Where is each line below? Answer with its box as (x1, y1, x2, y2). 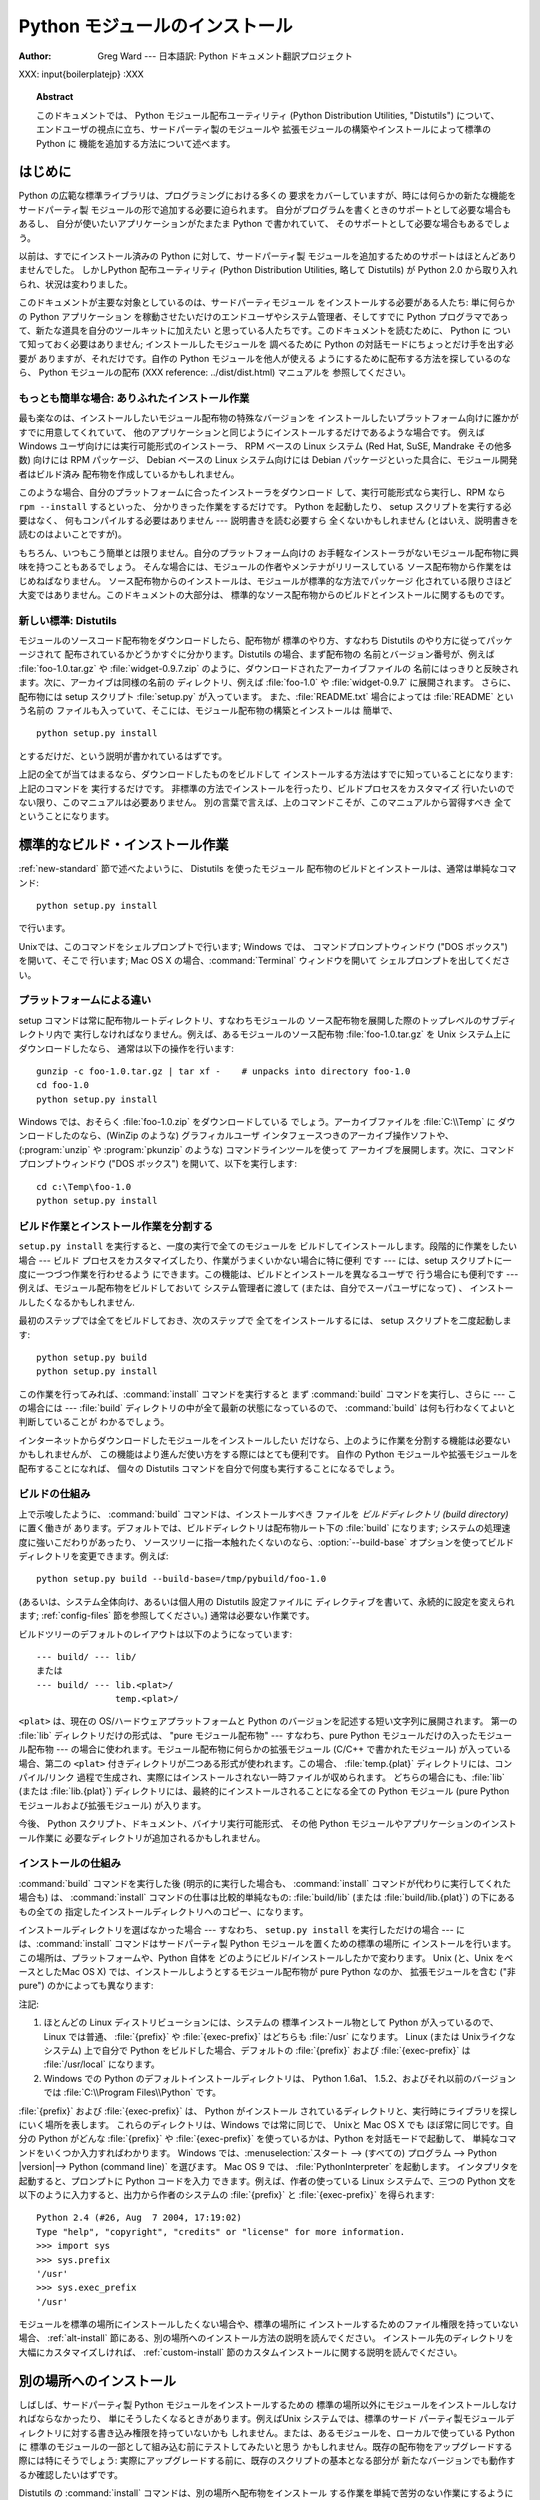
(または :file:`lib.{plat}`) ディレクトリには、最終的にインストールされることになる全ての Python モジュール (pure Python (18, 1785, 510, 1797)
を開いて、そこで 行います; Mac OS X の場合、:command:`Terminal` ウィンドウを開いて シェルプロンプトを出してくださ (18, 955, 511, 967)
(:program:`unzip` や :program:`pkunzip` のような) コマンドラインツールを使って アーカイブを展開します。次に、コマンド (18, 1143, 515, 1155)
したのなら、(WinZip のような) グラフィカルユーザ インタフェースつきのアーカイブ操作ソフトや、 (53, 1130, 454, 1142)
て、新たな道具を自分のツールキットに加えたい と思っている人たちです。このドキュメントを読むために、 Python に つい (18, 324, 512, 336)
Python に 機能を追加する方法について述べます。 (36, 137, 236, 149)
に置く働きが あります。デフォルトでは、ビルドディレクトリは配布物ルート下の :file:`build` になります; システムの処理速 (18, 1522, 511, 1534)
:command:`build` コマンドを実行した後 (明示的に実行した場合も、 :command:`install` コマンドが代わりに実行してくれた (18, 1877, 512, 1889)
